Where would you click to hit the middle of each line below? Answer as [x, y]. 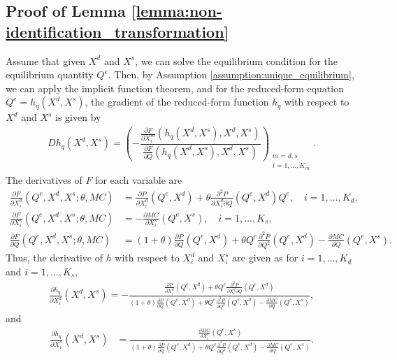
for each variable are [139, 179]
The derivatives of [44, 179]
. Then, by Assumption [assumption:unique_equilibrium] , [231, 74]
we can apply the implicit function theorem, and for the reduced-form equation [175, 88]
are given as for [265, 258]
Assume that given [46, 60]
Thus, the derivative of [54, 258]
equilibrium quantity [50, 74]
